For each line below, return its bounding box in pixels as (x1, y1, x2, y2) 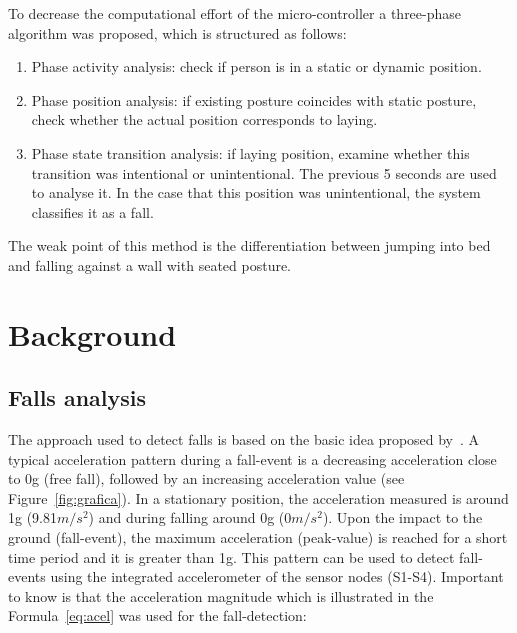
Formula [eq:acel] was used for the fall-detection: (8, 605, 307, 626)
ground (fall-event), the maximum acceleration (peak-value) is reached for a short (8, 527, 508, 548)
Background (8, 313, 177, 354)
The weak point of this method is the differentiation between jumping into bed (8, 235, 491, 256)
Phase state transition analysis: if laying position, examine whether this (31, 142, 470, 163)
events (8, 566, 46, 587)
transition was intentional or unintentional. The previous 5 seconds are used (31, 162, 497, 183)
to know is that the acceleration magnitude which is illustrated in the (8, 585, 434, 606)
